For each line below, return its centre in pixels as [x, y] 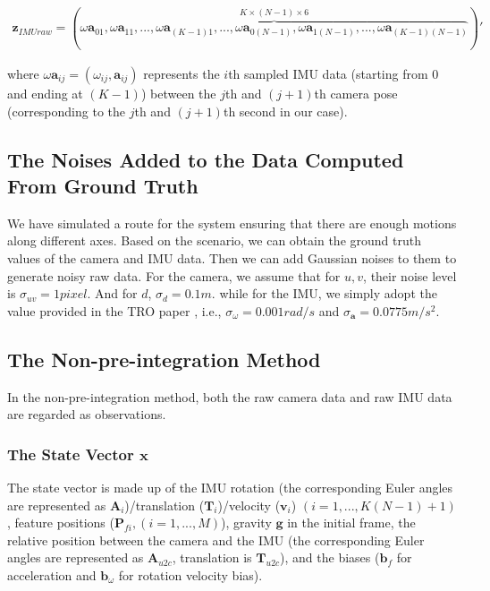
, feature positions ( [61, 522]
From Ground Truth [103, 185]
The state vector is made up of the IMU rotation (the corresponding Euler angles [230, 487]
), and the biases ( [330, 557]
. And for [112, 293]
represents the [182, 73]
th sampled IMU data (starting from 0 [334, 73]
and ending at [45, 93]
